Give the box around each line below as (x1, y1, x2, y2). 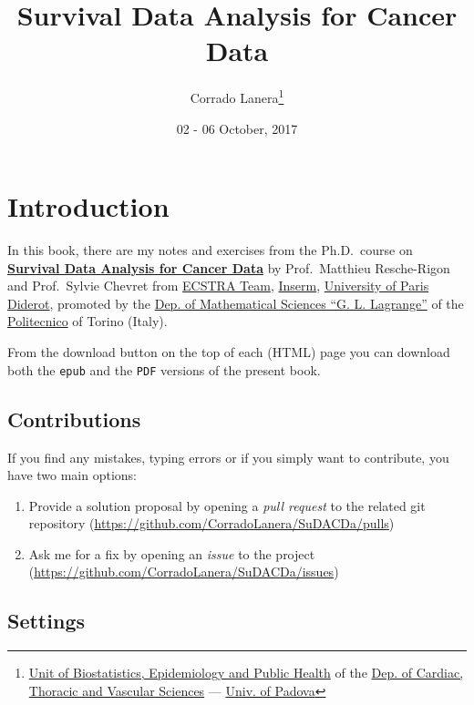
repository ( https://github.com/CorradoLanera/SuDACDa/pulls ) (28, 514, 395, 533)
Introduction (7, 188, 170, 225)
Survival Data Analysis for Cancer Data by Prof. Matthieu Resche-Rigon (7, 258, 450, 277)
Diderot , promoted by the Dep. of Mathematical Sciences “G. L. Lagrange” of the (7, 293, 464, 312)
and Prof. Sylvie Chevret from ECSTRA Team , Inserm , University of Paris (7, 276, 429, 295)
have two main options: (7, 465, 138, 485)
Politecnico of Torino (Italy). (7, 312, 168, 331)
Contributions (7, 404, 141, 433)
